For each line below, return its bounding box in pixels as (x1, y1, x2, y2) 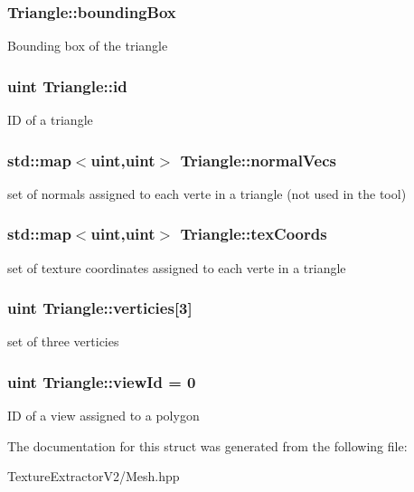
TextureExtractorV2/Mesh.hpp (7, 467, 180, 486)
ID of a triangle (7, 110, 93, 129)
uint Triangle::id (7, 74, 127, 97)
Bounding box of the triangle (7, 36, 168, 55)
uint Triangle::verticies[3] (7, 297, 193, 319)
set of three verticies (7, 332, 119, 351)
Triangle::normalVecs (180, 148, 336, 171)
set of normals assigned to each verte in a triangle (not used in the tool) (7, 184, 407, 203)
